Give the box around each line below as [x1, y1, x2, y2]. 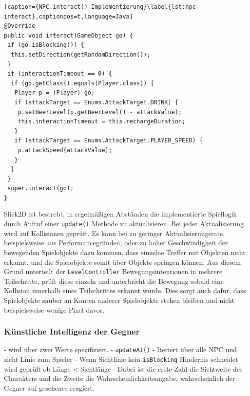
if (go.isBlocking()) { [7, 41, 84, 49]
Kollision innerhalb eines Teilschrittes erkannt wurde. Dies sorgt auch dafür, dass [4, 285, 246, 296]
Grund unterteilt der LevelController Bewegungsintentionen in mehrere [4, 266, 223, 277]
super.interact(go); [7, 185, 74, 192]
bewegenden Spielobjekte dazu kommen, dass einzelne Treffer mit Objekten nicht [4, 247, 246, 257]
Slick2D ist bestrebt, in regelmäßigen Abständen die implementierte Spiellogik [4, 209, 237, 219]
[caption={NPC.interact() [4, 3, 88, 10]
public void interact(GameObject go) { [4, 32, 133, 39]
